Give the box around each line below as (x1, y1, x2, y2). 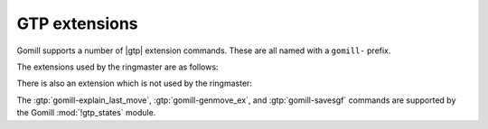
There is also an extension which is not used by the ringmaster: (16, 78, 253, 89)
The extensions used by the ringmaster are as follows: (16, 61, 219, 72)
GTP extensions (16, 14, 139, 33)
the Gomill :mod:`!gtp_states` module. (16, 107, 156, 118)
